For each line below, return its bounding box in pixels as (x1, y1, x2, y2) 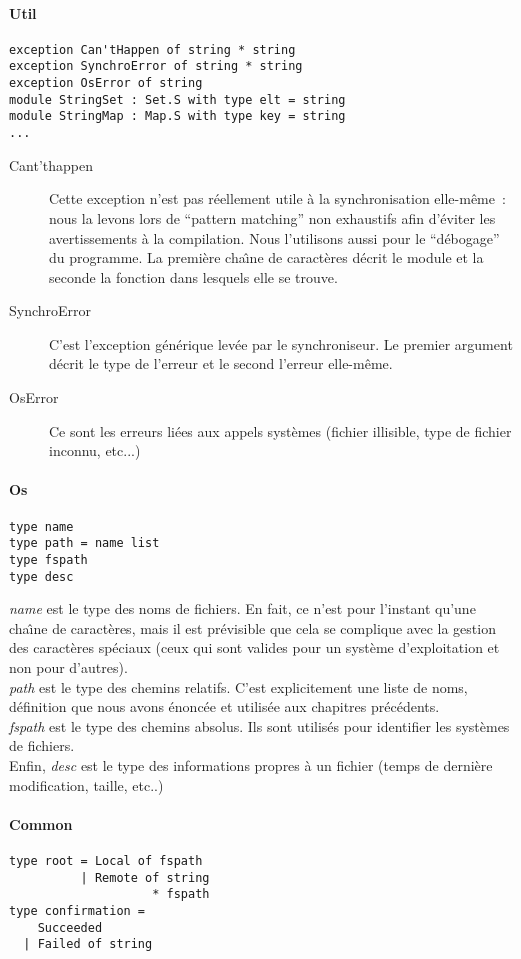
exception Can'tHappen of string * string (9, 42, 296, 57)
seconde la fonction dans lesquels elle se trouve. (49, 266, 338, 287)
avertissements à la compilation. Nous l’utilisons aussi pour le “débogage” (49, 227, 500, 248)
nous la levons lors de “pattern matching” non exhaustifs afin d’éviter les (49, 207, 496, 228)
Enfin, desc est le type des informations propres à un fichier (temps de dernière (9, 755, 493, 776)
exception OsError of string (9, 76, 203, 91)
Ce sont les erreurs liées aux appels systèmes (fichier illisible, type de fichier (49, 420, 512, 441)
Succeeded (37, 920, 103, 935)
